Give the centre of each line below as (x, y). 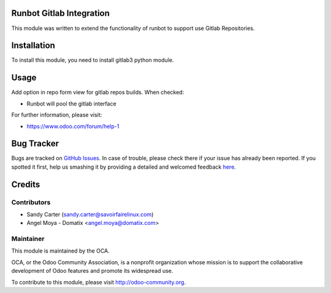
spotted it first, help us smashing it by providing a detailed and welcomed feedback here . (124, 167)
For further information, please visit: (57, 115)
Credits (26, 184)
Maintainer (28, 239)
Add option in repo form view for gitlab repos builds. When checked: (98, 93)
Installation (33, 46)
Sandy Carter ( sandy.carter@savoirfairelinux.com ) (90, 214)
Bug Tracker (35, 144)
